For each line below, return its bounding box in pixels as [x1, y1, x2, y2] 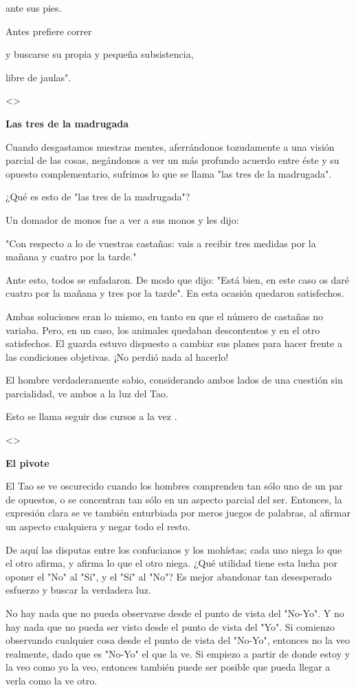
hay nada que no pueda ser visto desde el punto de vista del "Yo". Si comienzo [5, 619, 335, 634]
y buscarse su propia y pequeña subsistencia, [5, 47, 194, 61]
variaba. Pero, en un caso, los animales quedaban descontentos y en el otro [5, 322, 320, 337]
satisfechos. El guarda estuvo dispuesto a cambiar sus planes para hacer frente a [5, 336, 342, 351]
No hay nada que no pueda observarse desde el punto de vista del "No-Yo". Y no [5, 606, 344, 620]
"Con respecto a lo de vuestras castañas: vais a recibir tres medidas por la [5, 236, 316, 250]
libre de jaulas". [5, 70, 71, 84]
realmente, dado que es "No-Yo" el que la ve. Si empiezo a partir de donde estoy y [5, 646, 351, 660]
